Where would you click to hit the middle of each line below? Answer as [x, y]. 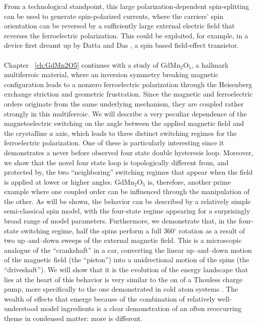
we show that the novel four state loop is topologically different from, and [116, 162]
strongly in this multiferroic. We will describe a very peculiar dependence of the [126, 113]
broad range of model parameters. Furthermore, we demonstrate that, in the [120, 221]
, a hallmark [210, 64]
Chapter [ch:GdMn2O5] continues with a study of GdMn [92, 64]
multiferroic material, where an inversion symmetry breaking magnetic [111, 74]
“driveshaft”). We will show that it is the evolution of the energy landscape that [126, 270]
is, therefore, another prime [189, 181]
